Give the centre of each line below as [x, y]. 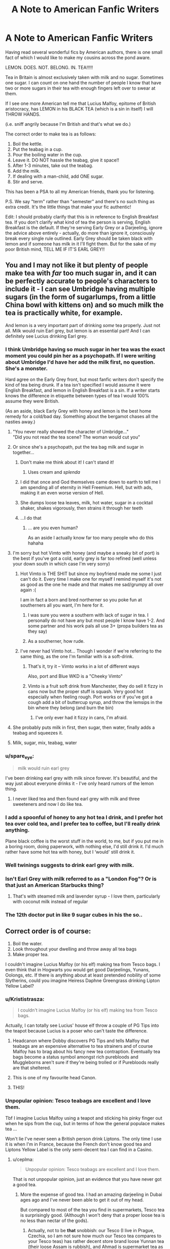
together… [23, 452]
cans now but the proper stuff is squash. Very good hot [86, 692]
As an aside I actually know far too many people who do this [91, 538]
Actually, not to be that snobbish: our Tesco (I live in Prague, [91, 1231]
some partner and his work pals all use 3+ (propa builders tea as [95, 626]
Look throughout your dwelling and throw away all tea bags [75, 949]
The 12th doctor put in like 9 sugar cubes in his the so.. [74, 915]
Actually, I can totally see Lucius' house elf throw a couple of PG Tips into [82, 1025]
